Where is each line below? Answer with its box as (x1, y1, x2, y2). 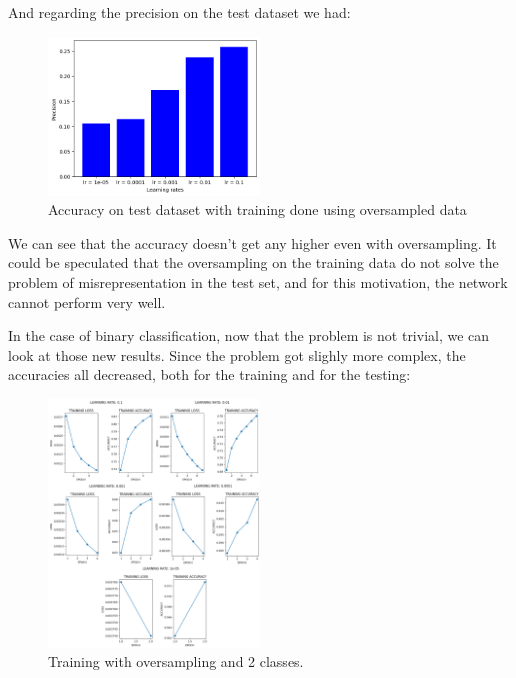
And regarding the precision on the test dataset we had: (8, 2, 351, 22)
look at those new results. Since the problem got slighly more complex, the (8, 344, 466, 365)
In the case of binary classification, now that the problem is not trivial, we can (8, 325, 490, 346)
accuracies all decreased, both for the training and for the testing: (8, 364, 411, 385)
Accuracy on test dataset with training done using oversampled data (48, 199, 467, 220)
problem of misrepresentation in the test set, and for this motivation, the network (8, 271, 508, 292)
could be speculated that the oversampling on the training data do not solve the (8, 252, 499, 273)
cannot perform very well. (8, 291, 166, 312)
